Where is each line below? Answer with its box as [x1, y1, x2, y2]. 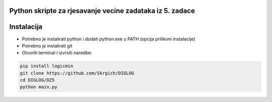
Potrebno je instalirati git [22, 42, 73, 48]
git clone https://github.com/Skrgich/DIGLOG [20, 70, 134, 76]
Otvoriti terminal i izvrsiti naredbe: [22, 50, 93, 56]
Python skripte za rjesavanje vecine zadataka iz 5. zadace [9, 6, 195, 15]
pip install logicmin [20, 63, 74, 69]
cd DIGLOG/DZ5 [20, 77, 55, 83]
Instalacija [9, 22, 43, 31]
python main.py [20, 84, 57, 90]
